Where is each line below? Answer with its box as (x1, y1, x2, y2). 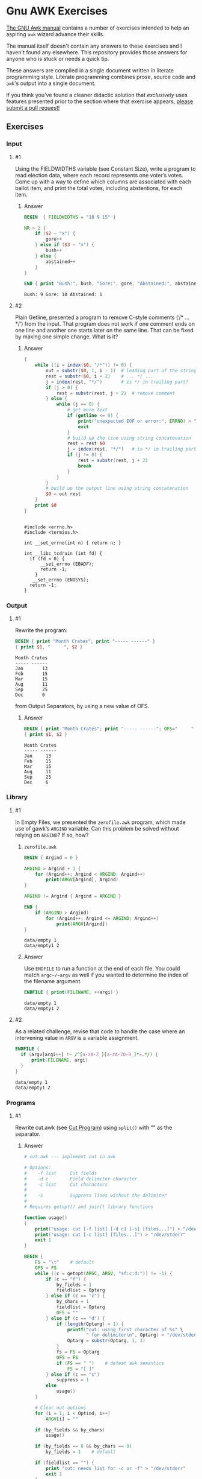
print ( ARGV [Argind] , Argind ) (45, 876, 119, 883)
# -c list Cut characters (23, 1181, 108, 1188)
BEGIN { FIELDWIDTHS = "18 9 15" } (23, 214, 116, 220)
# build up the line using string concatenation (67, 435, 191, 441)
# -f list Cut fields (23, 1170, 97, 1176)
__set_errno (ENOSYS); (32, 577, 89, 583)
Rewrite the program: (14, 627, 68, 634)
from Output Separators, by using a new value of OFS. (14, 702, 150, 709)
